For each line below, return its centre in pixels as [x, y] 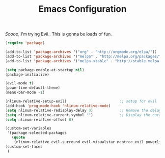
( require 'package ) [25, 43]
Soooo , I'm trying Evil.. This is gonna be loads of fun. [58, 34]
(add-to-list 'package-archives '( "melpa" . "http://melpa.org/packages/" [83, 56]
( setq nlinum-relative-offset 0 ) [39, 119]
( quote [18, 138]
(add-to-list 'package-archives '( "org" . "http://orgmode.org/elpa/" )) [81, 52]
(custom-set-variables [28, 129]
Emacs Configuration [82, 9]
